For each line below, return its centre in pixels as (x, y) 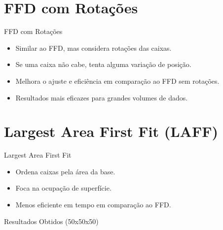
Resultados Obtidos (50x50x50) (51, 221)
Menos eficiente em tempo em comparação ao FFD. (93, 204)
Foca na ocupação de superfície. (63, 188)
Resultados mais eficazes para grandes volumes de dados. (102, 97)
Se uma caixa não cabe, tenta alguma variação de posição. (103, 64)
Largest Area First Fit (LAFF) (111, 131)
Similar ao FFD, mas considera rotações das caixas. (93, 48)
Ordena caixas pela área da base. (65, 171)
